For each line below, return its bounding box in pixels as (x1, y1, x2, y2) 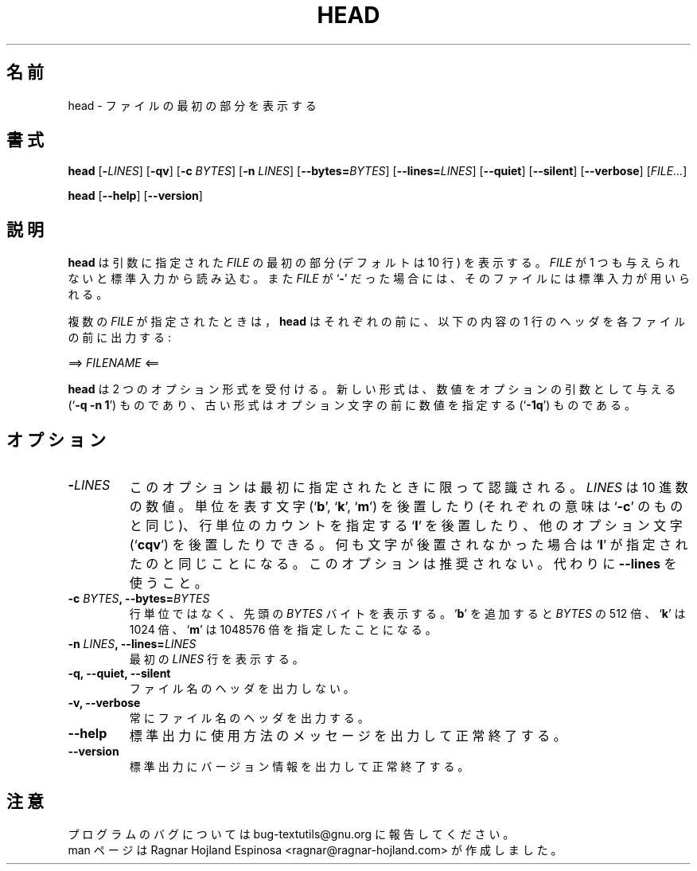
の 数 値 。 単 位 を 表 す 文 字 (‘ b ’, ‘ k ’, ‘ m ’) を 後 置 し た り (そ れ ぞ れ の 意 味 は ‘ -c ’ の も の (129, 498, 683, 515)
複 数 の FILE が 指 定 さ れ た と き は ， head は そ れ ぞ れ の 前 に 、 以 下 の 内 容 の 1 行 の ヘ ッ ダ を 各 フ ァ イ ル (68, 314, 686, 329)
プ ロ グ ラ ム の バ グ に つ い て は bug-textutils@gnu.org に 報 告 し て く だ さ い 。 (68, 826, 515, 841)
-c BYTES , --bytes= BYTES (68, 592, 210, 606)
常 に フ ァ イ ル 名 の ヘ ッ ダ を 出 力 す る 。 (129, 711, 369, 725)
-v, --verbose (68, 696, 141, 710)
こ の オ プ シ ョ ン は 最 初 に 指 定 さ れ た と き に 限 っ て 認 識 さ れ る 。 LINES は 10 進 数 (129, 479, 688, 496)
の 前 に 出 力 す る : (68, 330, 171, 345)
